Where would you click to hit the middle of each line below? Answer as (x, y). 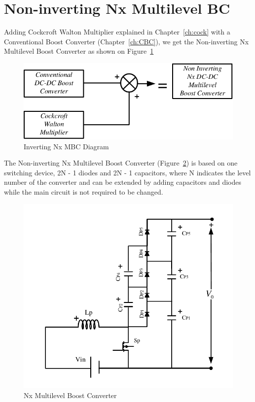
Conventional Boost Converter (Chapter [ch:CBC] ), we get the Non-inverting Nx (127, 41)
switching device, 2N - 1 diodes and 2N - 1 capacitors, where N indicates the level (127, 172)
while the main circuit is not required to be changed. (84, 192)
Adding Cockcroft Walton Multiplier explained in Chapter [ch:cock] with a (117, 32)
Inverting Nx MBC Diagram (66, 146)
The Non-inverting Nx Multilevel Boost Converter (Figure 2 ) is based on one (121, 163)
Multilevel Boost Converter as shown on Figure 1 (79, 51)
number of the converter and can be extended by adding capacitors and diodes (123, 182)
